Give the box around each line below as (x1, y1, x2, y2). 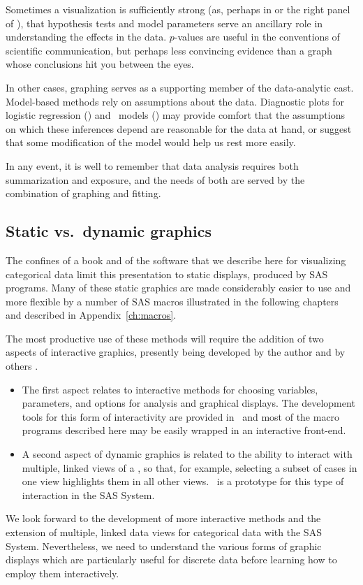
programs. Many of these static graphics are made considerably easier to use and (6, 280, 351, 295)
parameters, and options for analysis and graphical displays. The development (22, 396, 355, 410)
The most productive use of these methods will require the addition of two (6, 331, 324, 345)
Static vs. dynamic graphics (6, 220, 212, 242)
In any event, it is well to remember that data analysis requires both (6, 158, 299, 173)
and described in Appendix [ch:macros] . (6, 308, 177, 322)
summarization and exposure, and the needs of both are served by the (6, 172, 305, 187)
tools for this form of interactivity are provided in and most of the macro (22, 409, 340, 424)
